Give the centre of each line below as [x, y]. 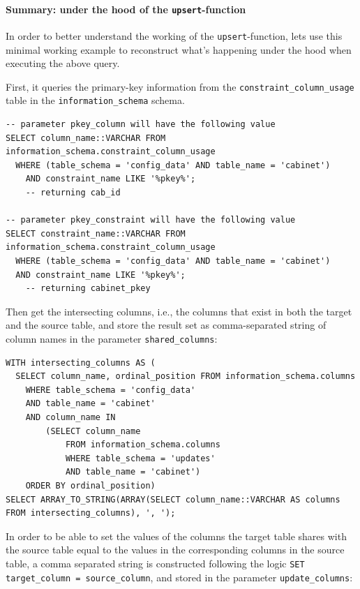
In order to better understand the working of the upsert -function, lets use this [174, 35]
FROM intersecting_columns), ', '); [91, 513]
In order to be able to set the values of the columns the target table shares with [176, 536]
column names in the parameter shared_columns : [112, 338]
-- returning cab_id [73, 192]
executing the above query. [63, 63]
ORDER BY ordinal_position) [90, 485]
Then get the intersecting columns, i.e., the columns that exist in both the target [179, 311]
